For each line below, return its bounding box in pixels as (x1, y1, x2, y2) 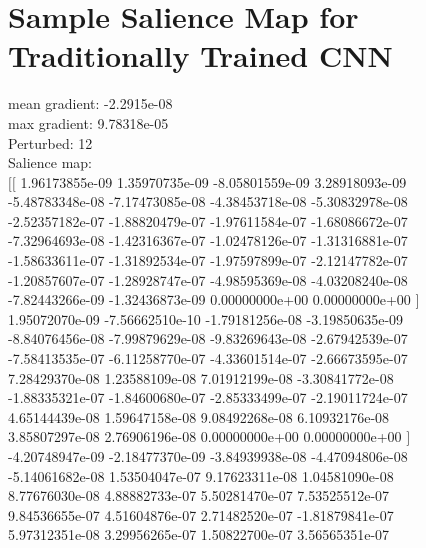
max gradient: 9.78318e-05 (8, 112, 169, 133)
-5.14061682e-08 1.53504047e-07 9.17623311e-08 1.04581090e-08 (8, 465, 394, 486)
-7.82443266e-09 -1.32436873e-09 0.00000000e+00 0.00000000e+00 (8, 289, 411, 310)
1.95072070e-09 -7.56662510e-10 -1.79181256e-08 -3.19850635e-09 (8, 308, 404, 329)
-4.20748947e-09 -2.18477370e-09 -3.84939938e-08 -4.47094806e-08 (8, 446, 408, 466)
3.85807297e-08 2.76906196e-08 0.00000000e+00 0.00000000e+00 (8, 426, 402, 447)
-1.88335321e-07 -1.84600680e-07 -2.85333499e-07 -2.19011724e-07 (8, 387, 408, 408)
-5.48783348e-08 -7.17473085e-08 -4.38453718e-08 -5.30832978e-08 (8, 191, 408, 212)
